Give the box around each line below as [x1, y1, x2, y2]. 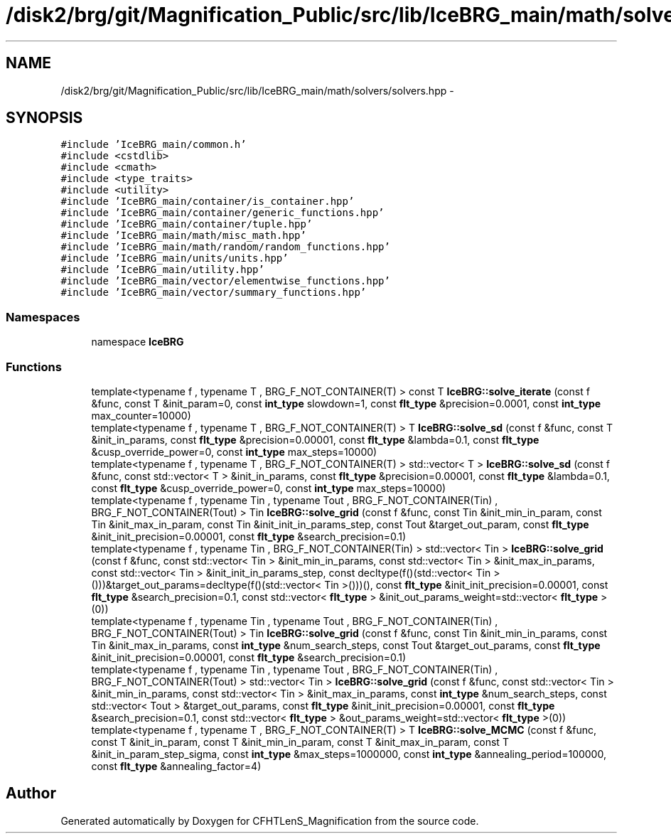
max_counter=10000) [91, 409, 191, 422]
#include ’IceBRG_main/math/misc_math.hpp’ [60, 230, 306, 242]
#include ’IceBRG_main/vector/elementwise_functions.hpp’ [60, 275, 390, 287]
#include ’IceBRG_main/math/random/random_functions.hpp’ [60, 241, 390, 253]
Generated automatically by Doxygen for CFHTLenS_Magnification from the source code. [60, 814, 479, 827]
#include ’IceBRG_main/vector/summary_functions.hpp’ [60, 287, 367, 299]
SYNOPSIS [6, 109, 83, 127]
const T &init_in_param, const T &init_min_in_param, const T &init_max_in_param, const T [91, 735, 509, 748]
